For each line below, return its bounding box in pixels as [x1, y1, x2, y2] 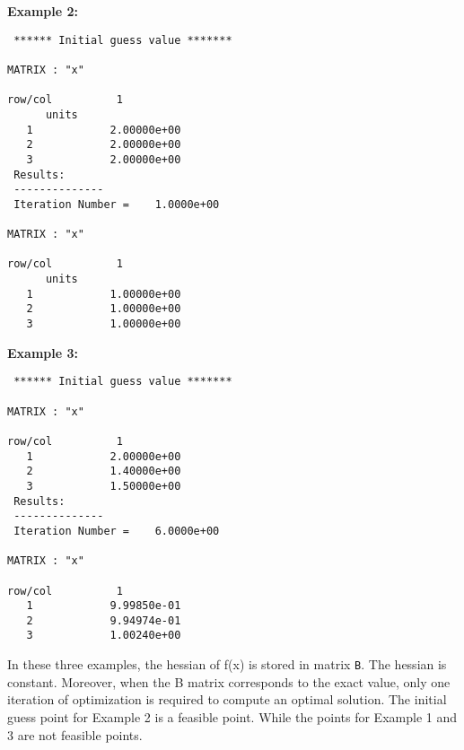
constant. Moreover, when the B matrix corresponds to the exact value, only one [7, 672, 451, 691]
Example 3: [7, 343, 78, 362]
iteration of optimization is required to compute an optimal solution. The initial [7, 690, 447, 709]
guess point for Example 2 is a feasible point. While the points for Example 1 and [7, 707, 457, 726]
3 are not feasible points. [7, 725, 143, 744]
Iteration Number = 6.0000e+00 [13, 524, 220, 537]
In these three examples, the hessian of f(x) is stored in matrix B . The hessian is [7, 655, 447, 674]
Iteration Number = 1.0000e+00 [13, 197, 220, 211]
